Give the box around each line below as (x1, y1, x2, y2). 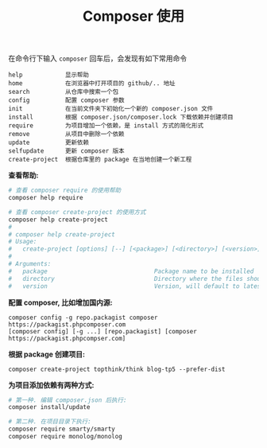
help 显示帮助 (8, 71, 90, 80)
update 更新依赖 (8, 138, 90, 147)
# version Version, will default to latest (8, 282, 265, 290)
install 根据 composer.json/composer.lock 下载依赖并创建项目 (8, 113, 234, 122)
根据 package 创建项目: (8, 349, 86, 359)
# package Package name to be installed (8, 267, 254, 275)
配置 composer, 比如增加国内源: (8, 298, 113, 307)
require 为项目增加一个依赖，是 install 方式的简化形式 (8, 122, 204, 130)
